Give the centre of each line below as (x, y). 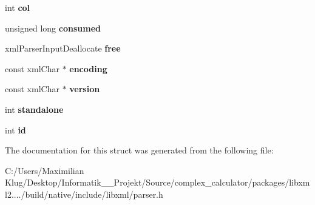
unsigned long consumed (53, 28)
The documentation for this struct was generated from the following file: (139, 150)
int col (18, 7)
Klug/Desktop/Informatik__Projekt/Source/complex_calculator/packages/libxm (157, 182)
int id (15, 129)
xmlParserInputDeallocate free (63, 48)
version (85, 89)
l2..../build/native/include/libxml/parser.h (84, 194)
